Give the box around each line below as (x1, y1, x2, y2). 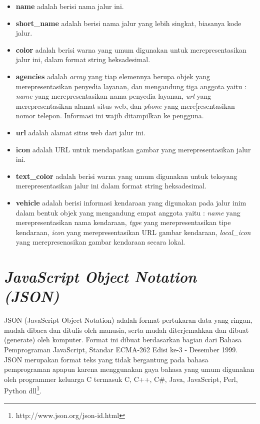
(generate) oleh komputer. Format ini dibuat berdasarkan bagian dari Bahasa (4, 334, 241, 345)
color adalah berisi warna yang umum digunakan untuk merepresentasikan (15, 44, 246, 55)
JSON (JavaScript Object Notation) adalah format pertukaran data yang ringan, (4, 315, 252, 325)
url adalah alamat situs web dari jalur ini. (15, 127, 145, 137)
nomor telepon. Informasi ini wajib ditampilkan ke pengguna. (15, 110, 204, 121)
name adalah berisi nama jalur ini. (15, 1, 124, 11)
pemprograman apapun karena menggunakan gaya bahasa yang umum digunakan (4, 364, 254, 374)
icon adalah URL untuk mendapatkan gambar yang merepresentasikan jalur (15, 144, 251, 154)
